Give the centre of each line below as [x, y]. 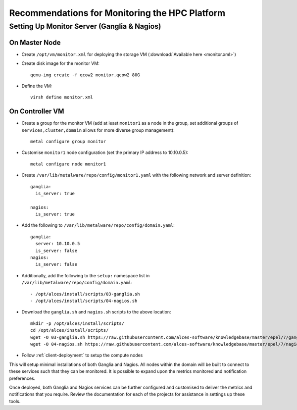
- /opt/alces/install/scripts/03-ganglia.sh [85, 294]
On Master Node [35, 42]
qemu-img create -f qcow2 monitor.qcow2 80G [85, 75]
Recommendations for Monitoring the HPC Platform [117, 13]
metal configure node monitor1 [68, 164]
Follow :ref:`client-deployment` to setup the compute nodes [82, 355]
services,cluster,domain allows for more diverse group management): [98, 130]
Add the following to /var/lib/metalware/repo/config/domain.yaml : [98, 225]
